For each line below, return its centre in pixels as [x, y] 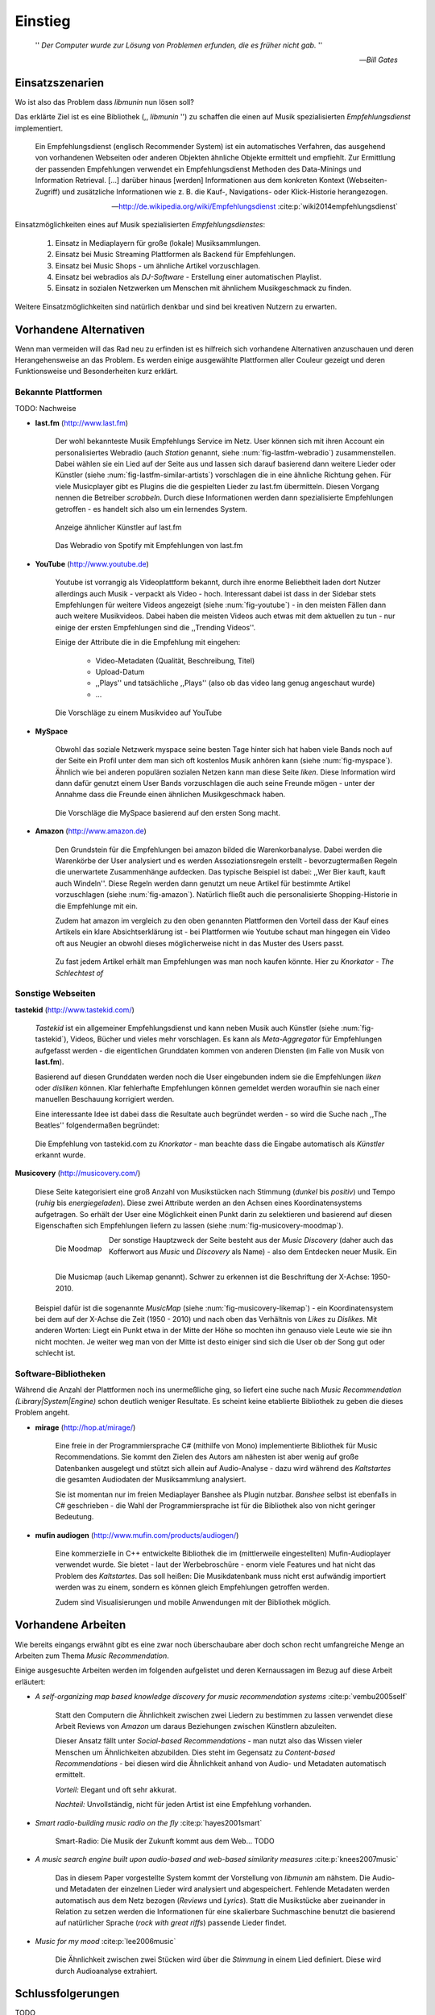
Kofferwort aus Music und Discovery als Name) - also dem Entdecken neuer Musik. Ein [253, 1251]
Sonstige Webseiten [55, 994]
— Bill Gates [378, 60]
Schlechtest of [79, 973]
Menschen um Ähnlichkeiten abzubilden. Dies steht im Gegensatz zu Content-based [195, 1752]
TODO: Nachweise [46, 408]
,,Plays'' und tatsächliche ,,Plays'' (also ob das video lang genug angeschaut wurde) [235, 683]
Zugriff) [48, 191]
